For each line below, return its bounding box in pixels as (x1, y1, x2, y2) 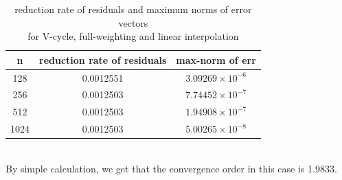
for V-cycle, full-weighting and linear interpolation (27, 29, 239, 43)
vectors (118, 15, 148, 30)
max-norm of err (176, 52, 256, 67)
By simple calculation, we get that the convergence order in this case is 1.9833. (5, 161, 337, 175)
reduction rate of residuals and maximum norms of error (14, 2, 252, 16)
